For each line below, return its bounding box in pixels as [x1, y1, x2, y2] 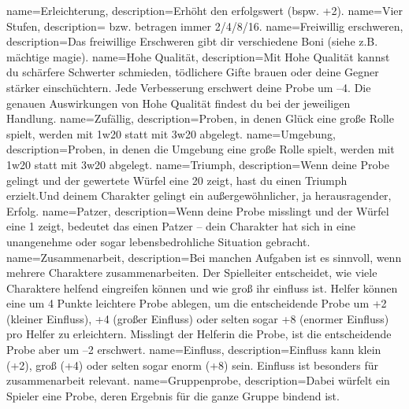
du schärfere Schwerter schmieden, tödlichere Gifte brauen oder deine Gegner [6, 64, 379, 80]
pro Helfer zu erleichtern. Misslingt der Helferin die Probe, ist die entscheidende [6, 326, 392, 342]
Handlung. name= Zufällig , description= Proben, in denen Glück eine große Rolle [6, 110, 394, 127]
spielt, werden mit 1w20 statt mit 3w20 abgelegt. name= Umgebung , [6, 125, 336, 142]
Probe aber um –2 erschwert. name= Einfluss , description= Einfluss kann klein [6, 341, 381, 358]
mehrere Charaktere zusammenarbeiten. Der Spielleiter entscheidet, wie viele [6, 264, 377, 281]
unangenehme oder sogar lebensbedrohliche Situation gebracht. [6, 233, 310, 249]
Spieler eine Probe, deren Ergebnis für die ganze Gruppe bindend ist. [6, 387, 340, 403]
